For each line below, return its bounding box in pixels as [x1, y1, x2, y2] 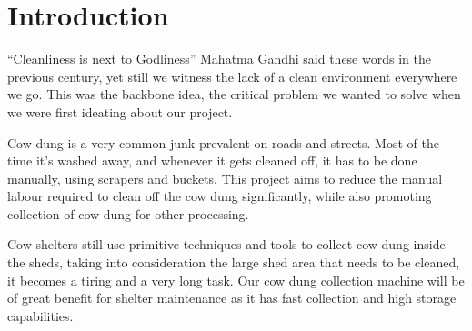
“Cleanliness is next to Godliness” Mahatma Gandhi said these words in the [7, 49, 431, 68]
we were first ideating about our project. [7, 102, 233, 121]
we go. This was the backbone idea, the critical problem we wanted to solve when [7, 85, 461, 104]
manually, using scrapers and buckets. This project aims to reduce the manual [7, 168, 443, 187]
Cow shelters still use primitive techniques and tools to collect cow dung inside [7, 235, 446, 254]
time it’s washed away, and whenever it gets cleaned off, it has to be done [7, 151, 417, 170]
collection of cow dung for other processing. [7, 204, 249, 223]
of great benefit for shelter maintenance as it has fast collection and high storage [7, 288, 457, 307]
